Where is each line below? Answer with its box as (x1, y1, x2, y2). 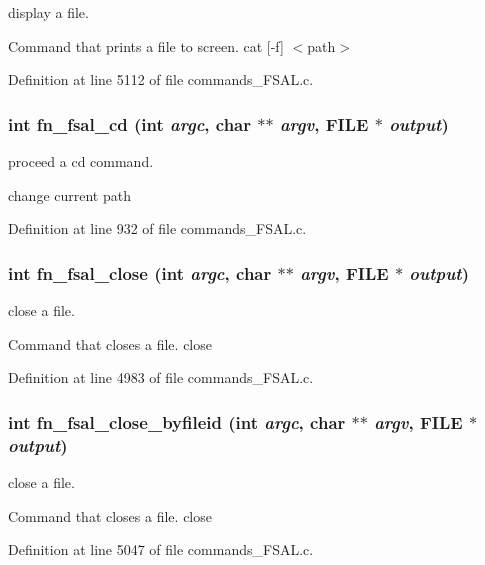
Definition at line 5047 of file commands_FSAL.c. (8, 539, 314, 560)
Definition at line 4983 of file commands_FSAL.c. (8, 367, 314, 388)
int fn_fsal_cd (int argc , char (8, 111, 252, 136)
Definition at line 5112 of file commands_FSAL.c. (8, 69, 314, 90)
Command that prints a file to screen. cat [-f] (8, 35, 284, 56)
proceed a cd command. (8, 151, 154, 171)
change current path (8, 184, 131, 205)
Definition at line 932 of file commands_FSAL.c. (8, 218, 307, 239)
